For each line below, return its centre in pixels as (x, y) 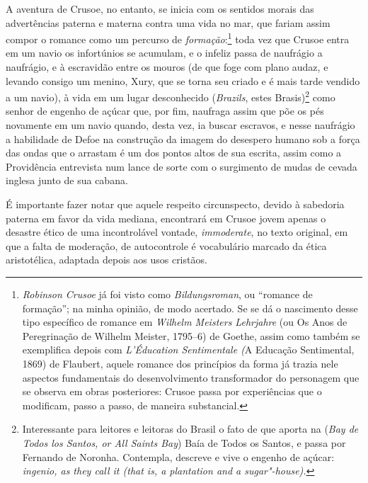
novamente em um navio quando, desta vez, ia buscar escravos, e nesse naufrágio (180, 125)
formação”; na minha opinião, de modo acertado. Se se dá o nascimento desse (190, 308)
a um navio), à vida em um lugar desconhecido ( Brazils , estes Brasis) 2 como (171, 96)
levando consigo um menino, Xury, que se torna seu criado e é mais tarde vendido (183, 80)
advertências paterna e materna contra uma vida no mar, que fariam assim (168, 22)
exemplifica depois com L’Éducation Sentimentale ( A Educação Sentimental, (188, 350)
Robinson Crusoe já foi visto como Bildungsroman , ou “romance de (167, 294)
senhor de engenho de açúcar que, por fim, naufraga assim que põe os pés (165, 111)
